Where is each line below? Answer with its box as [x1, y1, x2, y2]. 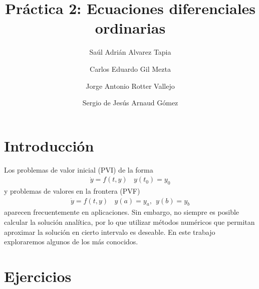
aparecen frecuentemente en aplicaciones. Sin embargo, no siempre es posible [4, 207, 239, 217]
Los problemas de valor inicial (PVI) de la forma [4, 164, 153, 175]
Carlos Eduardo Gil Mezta [90, 63, 171, 74]
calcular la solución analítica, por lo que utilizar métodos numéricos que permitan [4, 217, 255, 227]
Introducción [4, 135, 94, 156]
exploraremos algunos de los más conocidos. [4, 236, 138, 247]
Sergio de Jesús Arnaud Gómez [82, 97, 178, 108]
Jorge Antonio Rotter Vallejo [86, 80, 175, 91]
